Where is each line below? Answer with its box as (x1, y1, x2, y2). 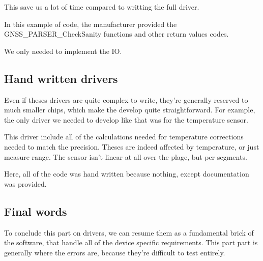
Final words (4, 203, 67, 219)
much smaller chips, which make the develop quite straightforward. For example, (4, 104, 255, 115)
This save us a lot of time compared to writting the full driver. (4, 2, 199, 12)
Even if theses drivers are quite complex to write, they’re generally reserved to (4, 94, 248, 105)
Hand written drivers (4, 70, 118, 86)
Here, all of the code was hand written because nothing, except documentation (4, 168, 249, 179)
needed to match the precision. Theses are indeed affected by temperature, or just (4, 141, 259, 152)
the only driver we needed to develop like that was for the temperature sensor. (4, 114, 248, 125)
